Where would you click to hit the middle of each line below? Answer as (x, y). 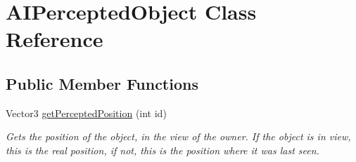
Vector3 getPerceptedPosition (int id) (86, 113)
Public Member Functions (102, 83)
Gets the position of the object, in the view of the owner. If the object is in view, (178, 136)
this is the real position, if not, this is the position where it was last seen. (163, 150)
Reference (55, 39)
